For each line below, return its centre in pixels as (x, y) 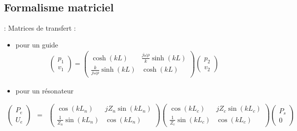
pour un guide (37, 44)
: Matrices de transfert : (40, 28)
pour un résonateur (45, 90)
